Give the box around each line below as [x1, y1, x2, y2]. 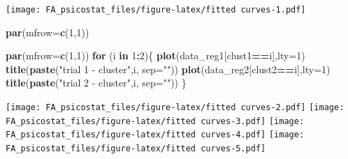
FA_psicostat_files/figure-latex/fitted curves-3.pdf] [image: [6, 116, 305, 126]
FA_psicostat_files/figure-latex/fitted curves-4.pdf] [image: [6, 130, 305, 140]
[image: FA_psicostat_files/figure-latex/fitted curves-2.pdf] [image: [6, 103, 345, 113]
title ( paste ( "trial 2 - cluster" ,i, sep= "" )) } [6, 75, 187, 90]
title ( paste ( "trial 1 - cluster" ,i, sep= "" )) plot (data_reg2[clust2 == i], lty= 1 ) [6, 61, 331, 76]
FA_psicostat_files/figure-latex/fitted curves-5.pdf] [6, 144, 266, 153]
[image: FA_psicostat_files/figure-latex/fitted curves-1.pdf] [6, 5, 306, 15]
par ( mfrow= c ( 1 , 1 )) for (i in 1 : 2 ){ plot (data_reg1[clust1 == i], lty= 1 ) [6, 48, 305, 63]
